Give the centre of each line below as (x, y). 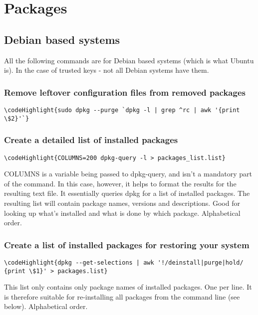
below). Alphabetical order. (46, 306)
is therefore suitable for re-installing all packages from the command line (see (122, 296)
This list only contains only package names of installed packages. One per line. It (128, 287)
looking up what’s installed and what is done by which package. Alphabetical (122, 213)
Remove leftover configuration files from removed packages (125, 92)
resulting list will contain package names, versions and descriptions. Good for (122, 203)
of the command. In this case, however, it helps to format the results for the (120, 183)
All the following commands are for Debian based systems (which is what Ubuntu (129, 60)
